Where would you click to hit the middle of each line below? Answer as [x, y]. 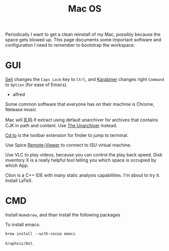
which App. [17, 165]
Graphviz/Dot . [19, 243]
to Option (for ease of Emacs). [37, 85]
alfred [19, 95]
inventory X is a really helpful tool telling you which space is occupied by [81, 160]
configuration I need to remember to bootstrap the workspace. [70, 45]
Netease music [21, 110]
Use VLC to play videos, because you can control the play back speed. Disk [84, 155]
